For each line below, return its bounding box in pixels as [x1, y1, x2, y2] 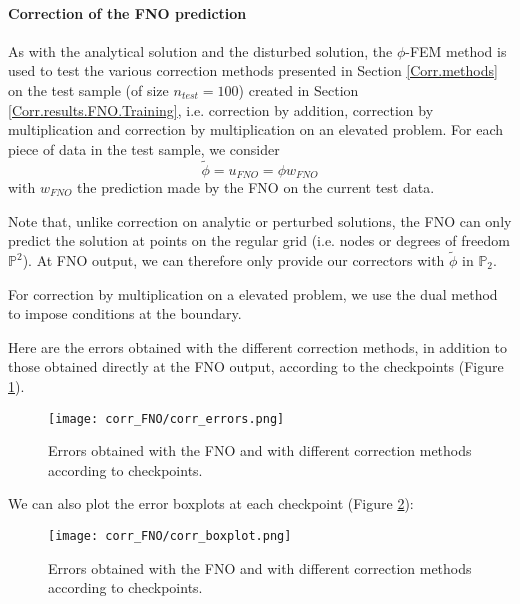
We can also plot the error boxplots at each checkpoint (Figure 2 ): [8, 493, 414, 514]
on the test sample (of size [8, 79, 169, 100]
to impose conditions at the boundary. [8, 303, 242, 324]
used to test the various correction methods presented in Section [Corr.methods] [8, 60, 498, 81]
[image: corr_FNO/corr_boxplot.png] [48, 529, 292, 544]
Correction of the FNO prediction [8, 2, 247, 23]
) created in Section [238, 79, 359, 100]
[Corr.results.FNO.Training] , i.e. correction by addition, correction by [8, 99, 434, 120]
